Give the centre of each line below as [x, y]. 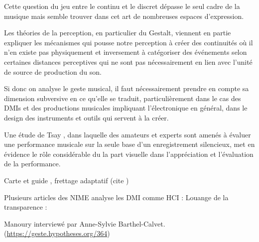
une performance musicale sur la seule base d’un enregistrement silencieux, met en [129, 144]
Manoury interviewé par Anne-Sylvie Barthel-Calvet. [85, 223]
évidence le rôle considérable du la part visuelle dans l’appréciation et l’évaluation [129, 154]
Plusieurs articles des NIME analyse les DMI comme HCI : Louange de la [116, 197]
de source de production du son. [53, 71]
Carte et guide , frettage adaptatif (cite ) [66, 180]
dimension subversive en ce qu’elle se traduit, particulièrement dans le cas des [123, 98]
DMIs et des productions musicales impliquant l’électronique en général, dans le [126, 108]
